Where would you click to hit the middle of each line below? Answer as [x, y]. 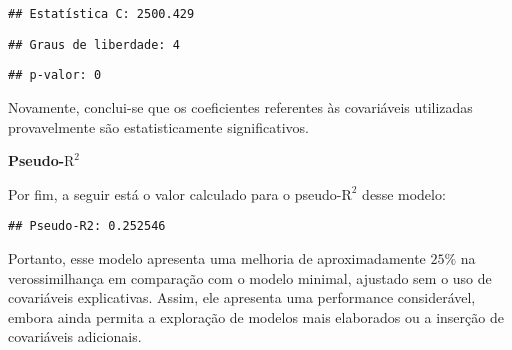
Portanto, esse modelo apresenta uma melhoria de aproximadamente [217, 258]
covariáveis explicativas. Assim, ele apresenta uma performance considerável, [242, 297]
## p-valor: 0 [55, 75]
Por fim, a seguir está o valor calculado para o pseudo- [175, 193]
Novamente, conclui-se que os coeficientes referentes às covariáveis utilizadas [240, 106]
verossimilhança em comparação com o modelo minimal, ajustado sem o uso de [250, 277]
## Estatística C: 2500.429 [101, 14]
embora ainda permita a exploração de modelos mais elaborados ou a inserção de [256, 316]
